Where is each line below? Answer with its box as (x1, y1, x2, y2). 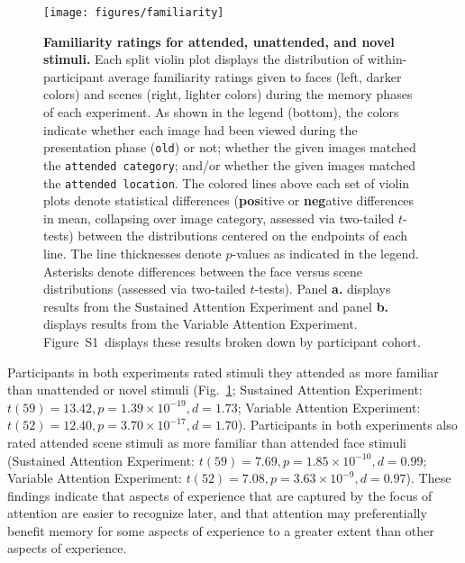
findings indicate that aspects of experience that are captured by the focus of (7, 486, 433, 504)
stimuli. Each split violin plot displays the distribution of (43, 50, 364, 68)
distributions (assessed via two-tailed (43, 279, 246, 298)
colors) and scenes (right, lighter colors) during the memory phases (43, 85, 413, 104)
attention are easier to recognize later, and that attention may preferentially (7, 504, 427, 522)
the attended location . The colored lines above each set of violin (43, 173, 410, 192)
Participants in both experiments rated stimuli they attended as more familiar (7, 362, 439, 381)
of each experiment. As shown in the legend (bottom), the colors (43, 103, 399, 122)
